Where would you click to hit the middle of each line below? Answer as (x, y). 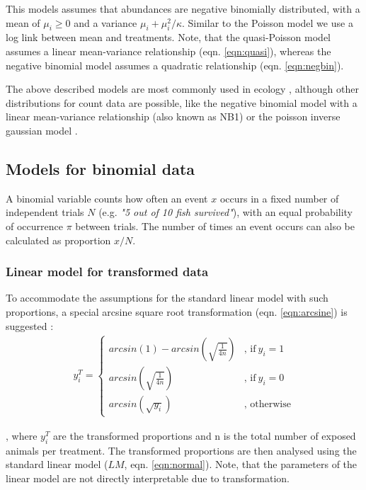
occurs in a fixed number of (279, 198)
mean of (23, 22)
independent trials (45, 212)
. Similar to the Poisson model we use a (267, 22)
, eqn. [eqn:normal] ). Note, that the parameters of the (241, 464)
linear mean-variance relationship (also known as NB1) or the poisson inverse (173, 116)
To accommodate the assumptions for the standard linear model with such (167, 298)
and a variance (105, 22)
